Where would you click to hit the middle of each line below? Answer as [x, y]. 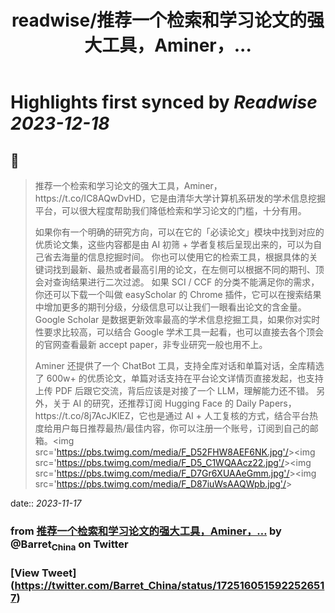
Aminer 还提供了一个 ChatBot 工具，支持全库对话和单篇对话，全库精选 [179, 365]
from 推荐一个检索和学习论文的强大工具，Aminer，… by [146, 531]
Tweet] [59, 573]
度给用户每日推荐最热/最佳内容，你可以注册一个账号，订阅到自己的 [172, 428]
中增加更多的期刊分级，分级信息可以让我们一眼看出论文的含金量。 [170, 307]
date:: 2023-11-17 [46, 503]
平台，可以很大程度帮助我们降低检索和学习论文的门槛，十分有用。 [170, 210]
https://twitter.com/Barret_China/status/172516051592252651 [169, 586]
